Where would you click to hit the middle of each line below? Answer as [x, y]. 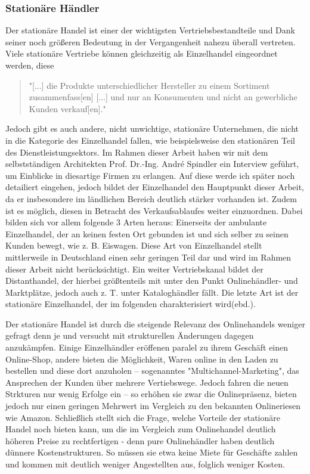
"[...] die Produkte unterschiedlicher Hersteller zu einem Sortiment [149, 85]
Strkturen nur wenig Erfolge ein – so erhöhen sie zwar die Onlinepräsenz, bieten [151, 394]
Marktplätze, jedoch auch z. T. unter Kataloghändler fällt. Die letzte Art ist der [152, 292]
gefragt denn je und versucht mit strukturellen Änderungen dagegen [130, 335]
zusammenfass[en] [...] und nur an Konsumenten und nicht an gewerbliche [163, 97]
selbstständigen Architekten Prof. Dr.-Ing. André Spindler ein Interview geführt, [152, 164]
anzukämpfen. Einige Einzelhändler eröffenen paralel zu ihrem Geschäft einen [147, 347]
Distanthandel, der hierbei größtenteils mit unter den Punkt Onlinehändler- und [152, 281]
